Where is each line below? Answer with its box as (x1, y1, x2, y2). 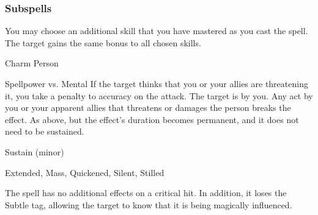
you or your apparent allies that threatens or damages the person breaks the (5, 101, 291, 114)
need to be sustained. (5, 125, 84, 138)
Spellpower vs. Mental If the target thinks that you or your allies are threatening (5, 77, 308, 90)
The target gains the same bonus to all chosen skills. (5, 36, 201, 49)
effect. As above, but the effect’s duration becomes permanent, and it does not (5, 113, 299, 125)
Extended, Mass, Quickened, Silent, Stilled (5, 166, 165, 178)
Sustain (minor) (5, 145, 64, 158)
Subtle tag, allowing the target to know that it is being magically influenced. (5, 198, 292, 211)
